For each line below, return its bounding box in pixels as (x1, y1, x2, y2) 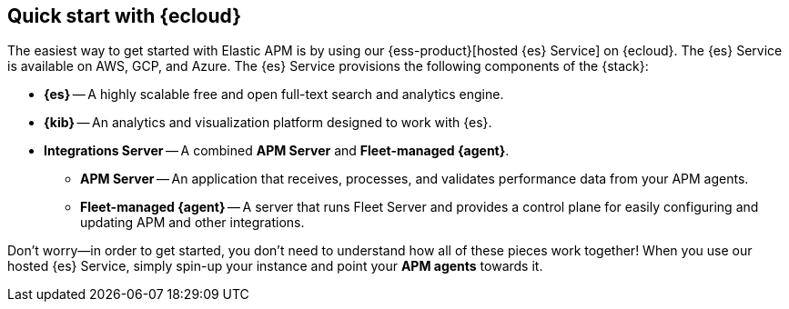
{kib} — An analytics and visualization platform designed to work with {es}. (44, 115, 492, 131)
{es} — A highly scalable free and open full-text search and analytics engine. (44, 86, 504, 103)
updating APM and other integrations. (80, 214, 305, 231)
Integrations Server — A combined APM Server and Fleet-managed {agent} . (44, 143, 510, 159)
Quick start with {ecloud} (7, 5, 241, 27)
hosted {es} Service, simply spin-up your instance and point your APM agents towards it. (7, 258, 543, 274)
